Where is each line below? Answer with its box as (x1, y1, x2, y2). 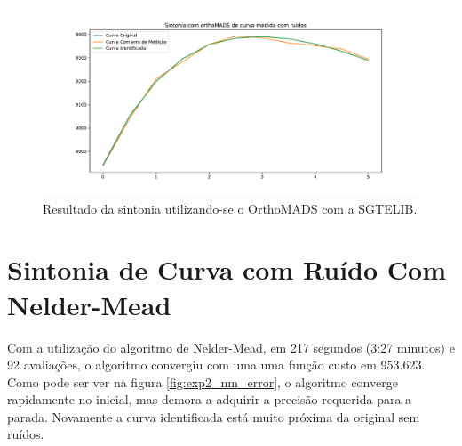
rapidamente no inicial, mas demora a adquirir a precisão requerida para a (7, 390, 412, 409)
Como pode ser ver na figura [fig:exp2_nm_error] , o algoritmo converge (7, 372, 398, 391)
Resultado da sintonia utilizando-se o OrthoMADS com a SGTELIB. (43, 199, 418, 217)
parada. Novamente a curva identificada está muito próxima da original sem (7, 407, 420, 426)
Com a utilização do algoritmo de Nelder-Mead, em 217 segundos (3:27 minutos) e (7, 337, 455, 356)
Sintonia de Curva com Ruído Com (7, 251, 446, 288)
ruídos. (7, 425, 44, 443)
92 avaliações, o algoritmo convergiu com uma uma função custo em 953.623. (7, 355, 426, 374)
